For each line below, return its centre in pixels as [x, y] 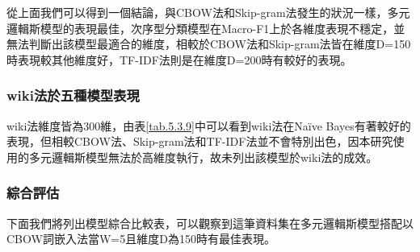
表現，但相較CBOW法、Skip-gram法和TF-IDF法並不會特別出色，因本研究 [200, 141]
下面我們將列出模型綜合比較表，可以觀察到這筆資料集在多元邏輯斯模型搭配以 [210, 223]
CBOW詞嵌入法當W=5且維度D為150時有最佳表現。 [141, 239]
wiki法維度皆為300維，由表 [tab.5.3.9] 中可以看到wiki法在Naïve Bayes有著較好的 [209, 125]
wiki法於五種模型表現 [73, 95]
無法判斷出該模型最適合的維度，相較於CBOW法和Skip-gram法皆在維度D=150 [209, 44]
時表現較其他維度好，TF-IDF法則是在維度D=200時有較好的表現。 [179, 59]
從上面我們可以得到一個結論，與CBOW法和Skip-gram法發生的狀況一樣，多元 [208, 12]
